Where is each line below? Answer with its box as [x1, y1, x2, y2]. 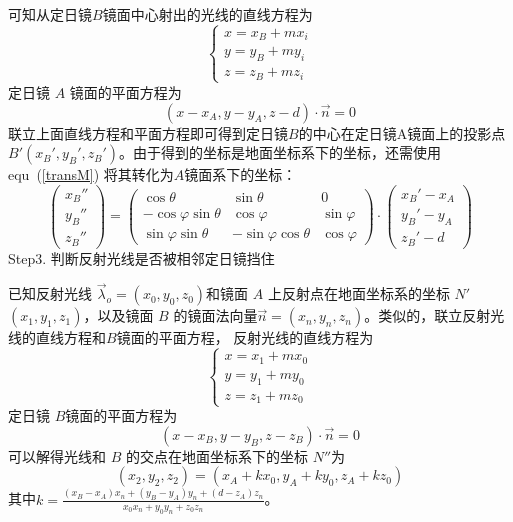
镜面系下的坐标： [184, 164, 297, 185]
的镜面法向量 [173, 305, 258, 326]
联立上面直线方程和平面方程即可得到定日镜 [8, 122, 288, 143]
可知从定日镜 [8, 4, 92, 24]
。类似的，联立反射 [364, 305, 491, 326]
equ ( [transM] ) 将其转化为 [8, 164, 174, 185]
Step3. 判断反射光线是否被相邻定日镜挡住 [8, 247, 275, 268]
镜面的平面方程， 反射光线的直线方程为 [116, 327, 374, 348]
